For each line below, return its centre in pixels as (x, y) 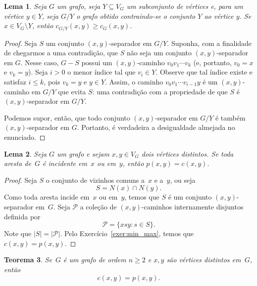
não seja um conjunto (159, 53)
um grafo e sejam (83, 153)
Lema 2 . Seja (26, 153)
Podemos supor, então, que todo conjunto (67, 117)
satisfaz (15, 82)
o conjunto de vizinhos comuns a (95, 180)
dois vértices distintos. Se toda (187, 153)
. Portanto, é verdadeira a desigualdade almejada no (156, 127)
